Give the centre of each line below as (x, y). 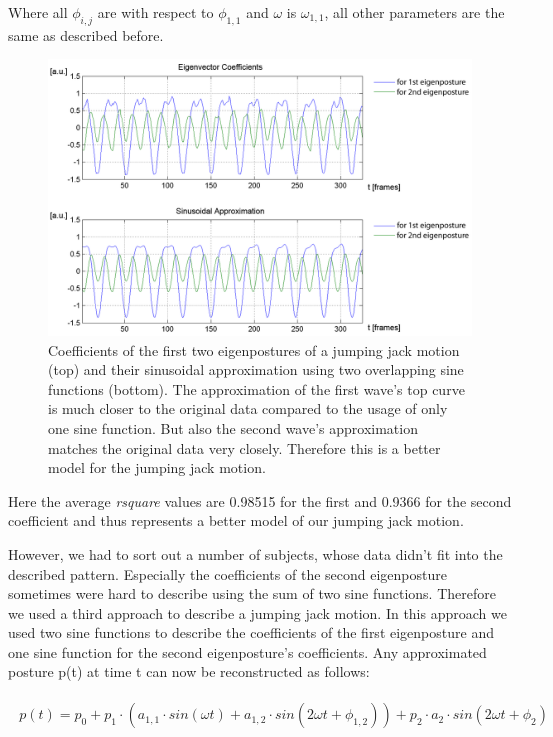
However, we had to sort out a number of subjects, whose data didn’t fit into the (255, 553)
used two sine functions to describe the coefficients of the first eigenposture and (251, 632)
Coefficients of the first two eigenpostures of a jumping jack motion (254, 349)
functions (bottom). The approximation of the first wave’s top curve (256, 388)
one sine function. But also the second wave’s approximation (233, 427)
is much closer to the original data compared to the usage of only (248, 408)
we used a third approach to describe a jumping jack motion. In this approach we (257, 612)
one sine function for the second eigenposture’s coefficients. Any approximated (247, 651)
